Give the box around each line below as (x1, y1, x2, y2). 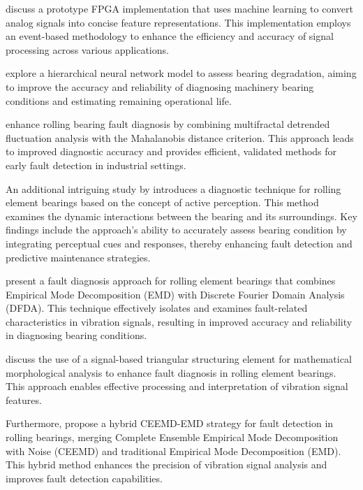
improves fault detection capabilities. (6, 470, 163, 485)
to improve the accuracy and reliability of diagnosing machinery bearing (6, 79, 314, 94)
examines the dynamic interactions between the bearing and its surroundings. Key (6, 208, 357, 223)
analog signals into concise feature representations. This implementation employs (6, 15, 351, 29)
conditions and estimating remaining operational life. (6, 93, 232, 108)
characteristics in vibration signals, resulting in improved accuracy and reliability (6, 314, 353, 329)
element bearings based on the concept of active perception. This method (6, 195, 319, 210)
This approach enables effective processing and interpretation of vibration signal (6, 379, 348, 394)
